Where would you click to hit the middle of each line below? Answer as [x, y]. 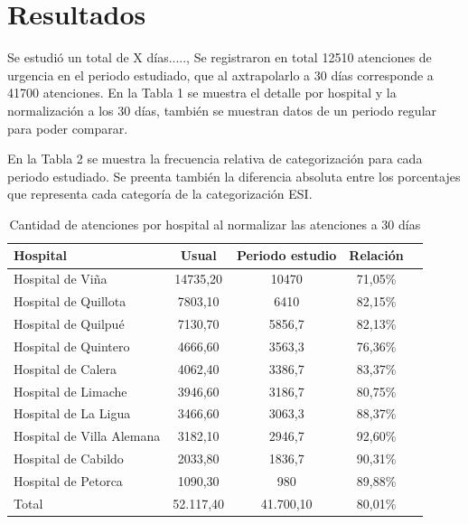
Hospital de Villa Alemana [87, 436]
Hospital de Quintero [72, 346]
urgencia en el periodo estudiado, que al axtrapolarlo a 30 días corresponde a [220, 75]
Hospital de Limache [70, 391]
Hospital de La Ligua [72, 413]
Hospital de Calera [66, 368]
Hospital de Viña [61, 279]
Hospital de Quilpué [69, 323]
